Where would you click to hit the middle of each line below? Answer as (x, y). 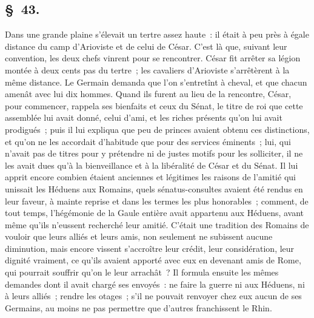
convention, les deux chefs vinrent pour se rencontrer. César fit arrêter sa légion (153, 58)
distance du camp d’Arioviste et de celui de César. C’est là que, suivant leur (146, 46)
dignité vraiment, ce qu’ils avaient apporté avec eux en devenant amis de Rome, (153, 260)
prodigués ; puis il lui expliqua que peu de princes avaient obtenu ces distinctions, (157, 129)
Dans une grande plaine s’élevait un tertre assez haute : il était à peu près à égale (157, 34)
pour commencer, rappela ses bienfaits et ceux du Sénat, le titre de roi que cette (154, 105)
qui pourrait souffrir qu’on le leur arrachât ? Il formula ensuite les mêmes (142, 272)
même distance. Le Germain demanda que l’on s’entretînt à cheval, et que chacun (156, 82)
